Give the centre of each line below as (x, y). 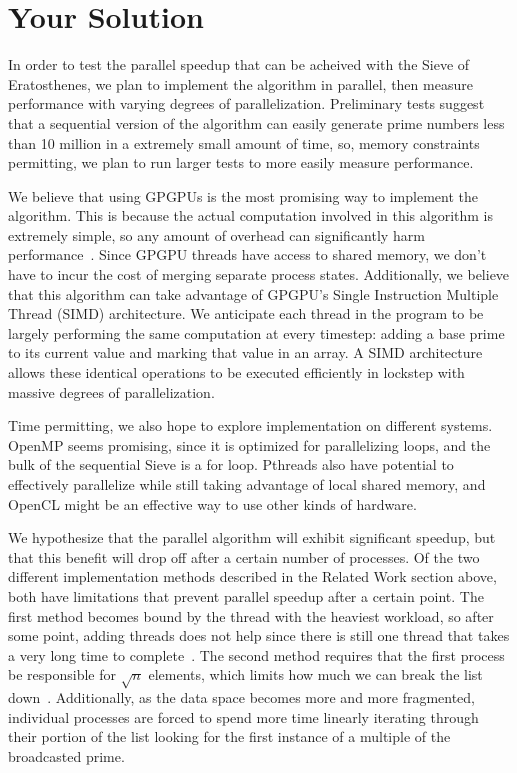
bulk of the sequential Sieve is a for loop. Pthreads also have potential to (231, 464)
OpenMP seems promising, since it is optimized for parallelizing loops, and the (249, 444)
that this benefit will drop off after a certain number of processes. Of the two (244, 556)
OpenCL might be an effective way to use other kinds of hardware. (212, 503)
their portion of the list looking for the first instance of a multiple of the (229, 736)
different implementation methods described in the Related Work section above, (252, 576)
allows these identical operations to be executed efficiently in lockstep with (236, 372)
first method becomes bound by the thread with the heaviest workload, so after (251, 615)
